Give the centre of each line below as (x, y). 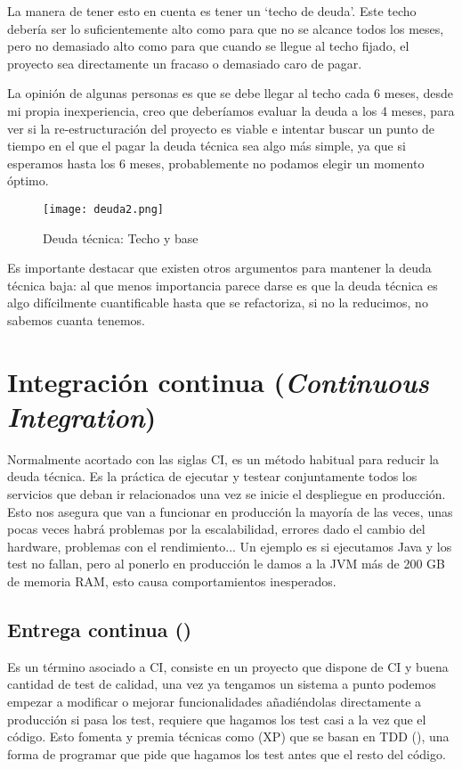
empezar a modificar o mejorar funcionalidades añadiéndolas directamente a (215, 702)
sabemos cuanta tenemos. (76, 319)
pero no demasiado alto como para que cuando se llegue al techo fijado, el (208, 46)
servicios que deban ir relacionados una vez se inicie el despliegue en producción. (227, 494)
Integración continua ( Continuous (218, 381)
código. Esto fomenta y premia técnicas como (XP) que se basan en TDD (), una (228, 736)
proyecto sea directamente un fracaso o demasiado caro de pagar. (185, 63)
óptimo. (28, 180)
